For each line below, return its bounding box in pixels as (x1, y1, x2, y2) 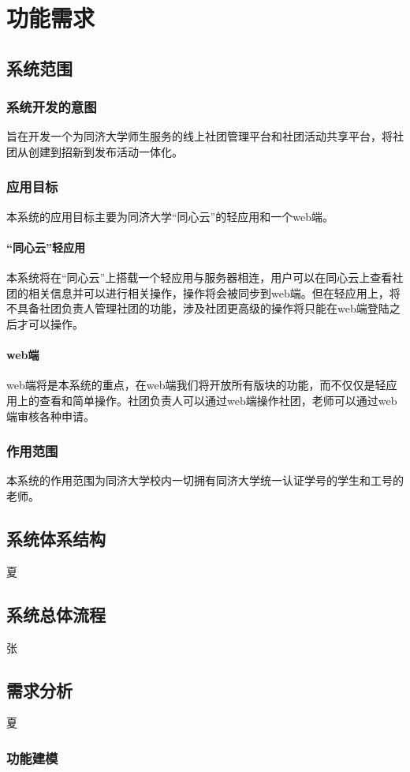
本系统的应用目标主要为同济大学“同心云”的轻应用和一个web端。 (6, 208, 334, 224)
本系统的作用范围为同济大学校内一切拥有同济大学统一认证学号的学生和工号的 (6, 472, 404, 489)
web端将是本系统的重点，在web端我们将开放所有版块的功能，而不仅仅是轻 (6, 377, 386, 393)
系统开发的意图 (6, 97, 97, 117)
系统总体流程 (6, 601, 106, 626)
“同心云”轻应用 (6, 238, 85, 255)
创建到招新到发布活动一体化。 (28, 143, 183, 159)
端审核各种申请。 (6, 407, 95, 424)
